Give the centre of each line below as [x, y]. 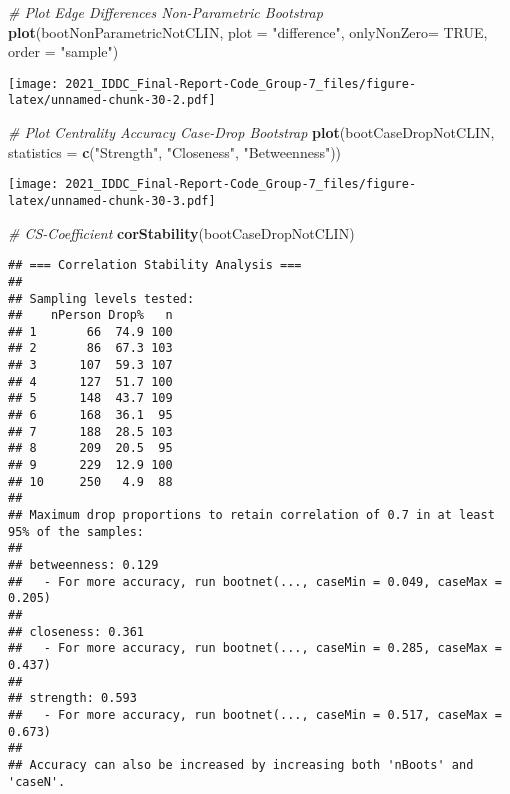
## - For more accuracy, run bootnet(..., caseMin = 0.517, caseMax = [255, 714]
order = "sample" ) [63, 51]
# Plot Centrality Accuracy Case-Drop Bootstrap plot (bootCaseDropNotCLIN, [251, 132]
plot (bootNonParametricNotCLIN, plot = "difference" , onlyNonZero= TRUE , [248, 31]
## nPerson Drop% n [90, 315]
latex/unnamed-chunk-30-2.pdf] [112, 100]
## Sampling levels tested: [101, 298]
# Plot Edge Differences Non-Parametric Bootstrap [165, 12]
